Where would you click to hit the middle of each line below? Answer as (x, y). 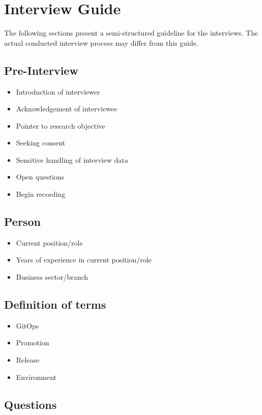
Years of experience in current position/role (84, 260)
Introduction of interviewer (58, 91)
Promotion (33, 343)
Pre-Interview (41, 70)
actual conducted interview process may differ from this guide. (101, 42)
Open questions (40, 177)
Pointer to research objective (61, 125)
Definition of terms (55, 304)
